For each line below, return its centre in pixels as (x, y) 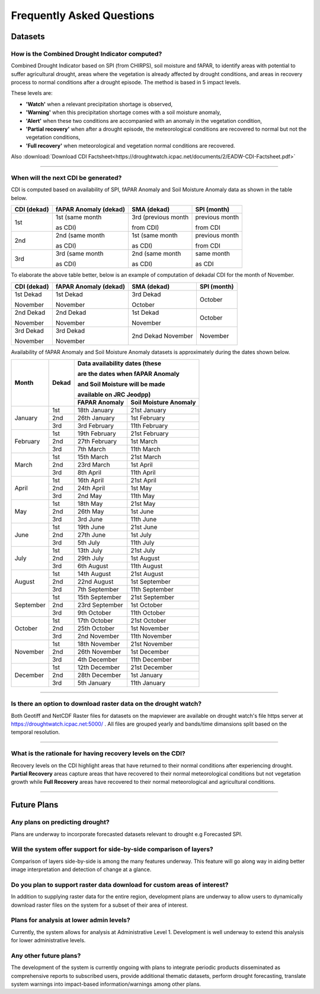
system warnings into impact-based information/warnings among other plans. (106, 984)
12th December (99, 667)
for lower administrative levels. (48, 941)
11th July (143, 542)
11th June (144, 519)
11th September (152, 589)
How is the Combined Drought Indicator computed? (87, 53)
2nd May (90, 496)
